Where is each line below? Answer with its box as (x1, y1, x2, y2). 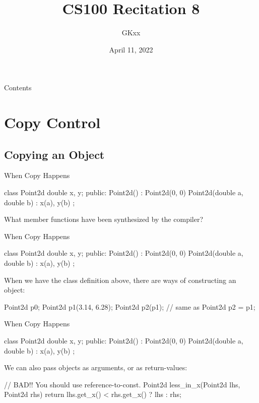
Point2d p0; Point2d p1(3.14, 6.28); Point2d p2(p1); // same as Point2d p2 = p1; (4, 301, 255, 312)
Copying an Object (4, 146, 105, 162)
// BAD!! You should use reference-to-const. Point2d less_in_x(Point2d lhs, (4, 379, 240, 389)
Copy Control (4, 112, 101, 133)
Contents (4, 82, 32, 93)
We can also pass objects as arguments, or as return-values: (4, 362, 187, 373)
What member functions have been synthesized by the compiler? (4, 214, 204, 224)
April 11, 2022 (109, 44, 153, 54)
